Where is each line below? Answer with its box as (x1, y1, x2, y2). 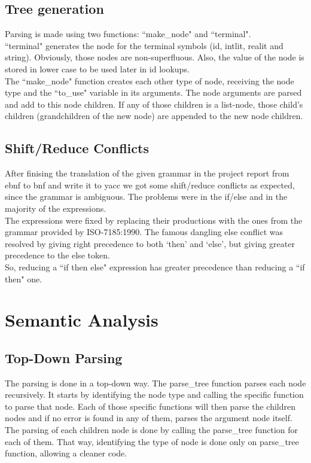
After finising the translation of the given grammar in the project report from (5, 167, 289, 179)
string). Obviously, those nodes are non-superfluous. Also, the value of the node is (5, 51, 304, 63)
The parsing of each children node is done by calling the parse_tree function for (5, 424, 298, 436)
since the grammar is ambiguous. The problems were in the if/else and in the (5, 190, 288, 203)
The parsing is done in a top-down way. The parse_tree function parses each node (5, 376, 306, 389)
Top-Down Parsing (5, 348, 123, 367)
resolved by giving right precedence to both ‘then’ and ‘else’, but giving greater (5, 237, 295, 249)
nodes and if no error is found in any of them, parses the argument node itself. (5, 412, 292, 424)
